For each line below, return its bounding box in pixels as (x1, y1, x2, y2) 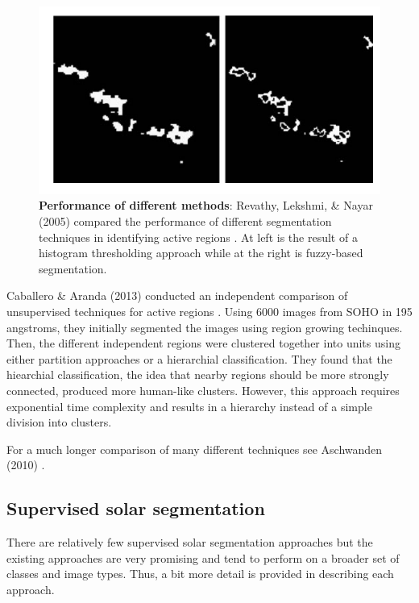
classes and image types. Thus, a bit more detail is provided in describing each (6, 565, 394, 582)
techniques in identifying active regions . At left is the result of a (39, 228, 358, 245)
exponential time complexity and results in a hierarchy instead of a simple (6, 397, 372, 414)
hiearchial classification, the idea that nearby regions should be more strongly (6, 366, 389, 383)
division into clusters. (6, 414, 112, 430)
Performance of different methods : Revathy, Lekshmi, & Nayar (39, 197, 373, 214)
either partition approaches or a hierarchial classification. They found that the (6, 350, 392, 367)
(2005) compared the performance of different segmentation (39, 213, 332, 230)
